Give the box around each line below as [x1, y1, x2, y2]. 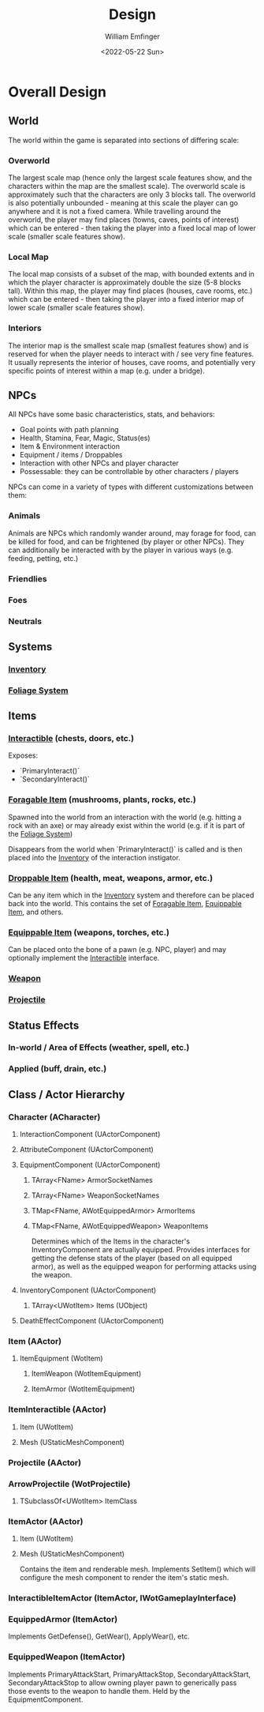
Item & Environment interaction [19, 442, 121, 451]
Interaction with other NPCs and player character [19, 458, 179, 468]
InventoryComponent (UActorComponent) [19, 1285, 157, 1295]
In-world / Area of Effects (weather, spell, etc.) [8, 1042, 190, 1053]
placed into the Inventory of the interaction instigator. [8, 852, 181, 862]
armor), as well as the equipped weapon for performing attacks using [31, 1262, 257, 1271]
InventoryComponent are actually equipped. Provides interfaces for [31, 1245, 251, 1255]
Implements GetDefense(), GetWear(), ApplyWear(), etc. [8, 1631, 191, 1641]
